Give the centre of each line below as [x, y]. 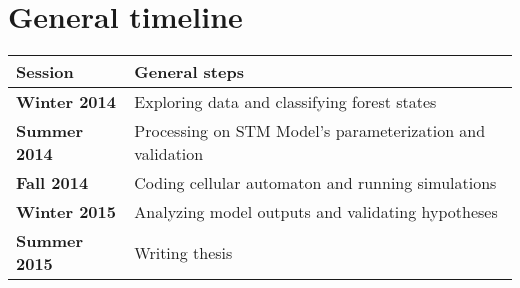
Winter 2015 [66, 212]
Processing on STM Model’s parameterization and [310, 131]
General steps [189, 72]
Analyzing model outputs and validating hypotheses [316, 212]
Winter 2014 [66, 102]
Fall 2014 [52, 183]
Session [45, 72]
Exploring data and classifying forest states [285, 102]
